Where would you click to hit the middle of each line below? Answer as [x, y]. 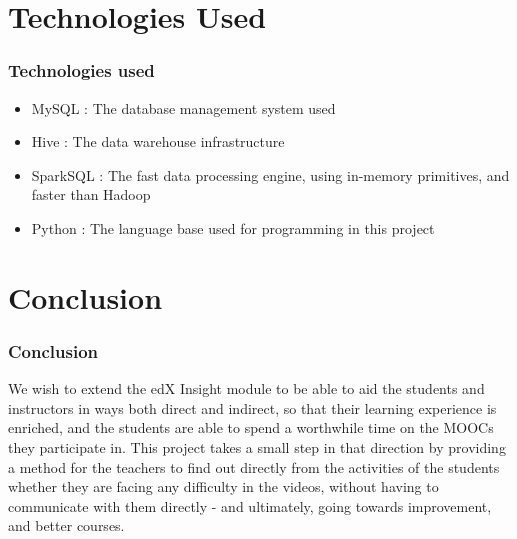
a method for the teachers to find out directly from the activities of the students [254, 466]
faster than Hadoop [91, 194]
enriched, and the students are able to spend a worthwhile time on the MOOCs [251, 427]
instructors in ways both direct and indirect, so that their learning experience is [252, 407]
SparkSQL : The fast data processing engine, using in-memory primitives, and [270, 174]
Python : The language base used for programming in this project [233, 227]
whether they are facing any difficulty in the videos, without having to [223, 486]
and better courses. [66, 525]
